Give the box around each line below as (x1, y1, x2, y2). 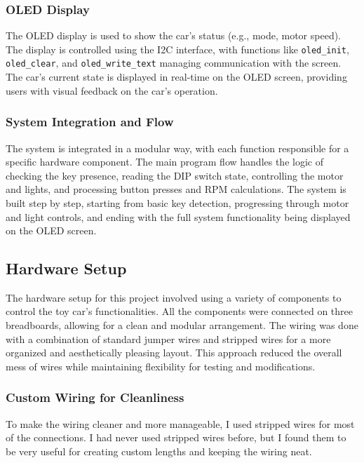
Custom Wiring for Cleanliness (6, 389, 184, 406)
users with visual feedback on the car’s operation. (6, 83, 218, 98)
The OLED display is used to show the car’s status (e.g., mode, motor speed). (6, 28, 342, 43)
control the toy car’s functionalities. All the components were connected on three (6, 304, 353, 318)
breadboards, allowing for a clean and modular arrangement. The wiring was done (6, 318, 358, 333)
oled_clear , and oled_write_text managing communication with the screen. (6, 55, 342, 70)
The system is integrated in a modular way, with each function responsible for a (6, 140, 349, 155)
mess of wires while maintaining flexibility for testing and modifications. (6, 358, 316, 373)
